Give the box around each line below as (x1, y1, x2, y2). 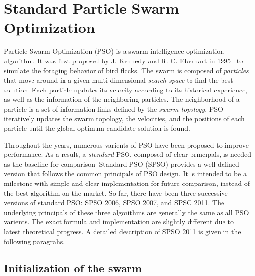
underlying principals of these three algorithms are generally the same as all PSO (4, 207, 249, 217)
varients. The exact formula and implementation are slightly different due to (4, 216, 234, 227)
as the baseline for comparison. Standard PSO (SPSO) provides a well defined (4, 158, 239, 169)
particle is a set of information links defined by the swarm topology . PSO (4, 103, 223, 114)
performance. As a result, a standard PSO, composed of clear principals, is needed (4, 149, 251, 159)
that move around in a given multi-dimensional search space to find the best (4, 75, 233, 85)
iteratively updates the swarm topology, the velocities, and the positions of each (4, 113, 245, 123)
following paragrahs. (4, 236, 65, 246)
